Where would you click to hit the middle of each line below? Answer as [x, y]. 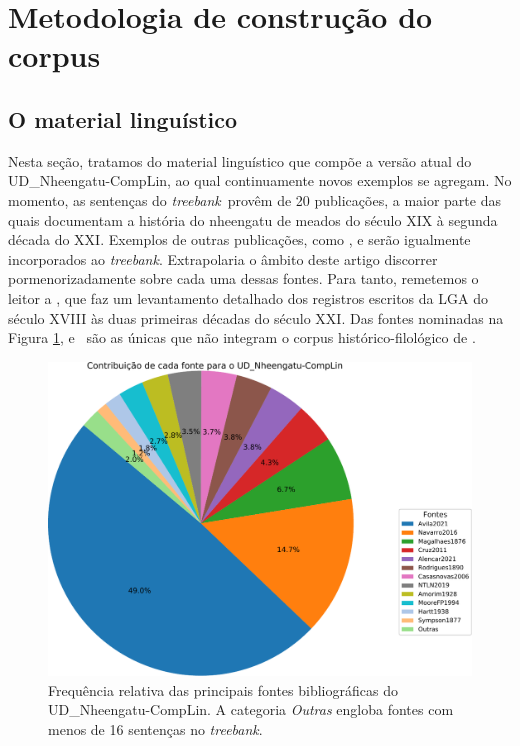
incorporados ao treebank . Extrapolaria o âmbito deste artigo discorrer [223, 258]
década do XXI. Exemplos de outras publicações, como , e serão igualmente [239, 239]
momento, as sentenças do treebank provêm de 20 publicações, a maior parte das [254, 199]
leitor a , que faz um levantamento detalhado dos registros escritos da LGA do [248, 297]
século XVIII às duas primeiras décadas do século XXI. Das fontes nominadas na [256, 317]
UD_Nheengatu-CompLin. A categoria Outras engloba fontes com [251, 709]
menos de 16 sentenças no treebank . [155, 728]
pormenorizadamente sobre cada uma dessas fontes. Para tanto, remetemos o [243, 278]
